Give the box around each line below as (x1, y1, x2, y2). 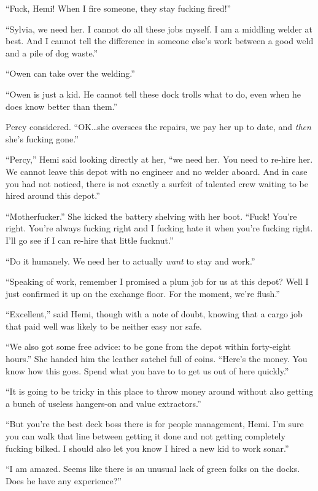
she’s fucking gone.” (6, 132, 79, 145)
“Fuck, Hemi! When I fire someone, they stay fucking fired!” (6, 2, 231, 14)
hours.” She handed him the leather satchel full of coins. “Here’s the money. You (6, 352, 308, 365)
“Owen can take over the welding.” (6, 67, 135, 80)
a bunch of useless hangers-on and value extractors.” (6, 396, 201, 409)
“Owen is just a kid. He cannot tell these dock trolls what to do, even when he (6, 87, 301, 100)
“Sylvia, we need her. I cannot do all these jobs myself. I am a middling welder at (6, 22, 312, 35)
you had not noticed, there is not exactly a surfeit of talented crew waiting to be (6, 177, 308, 190)
